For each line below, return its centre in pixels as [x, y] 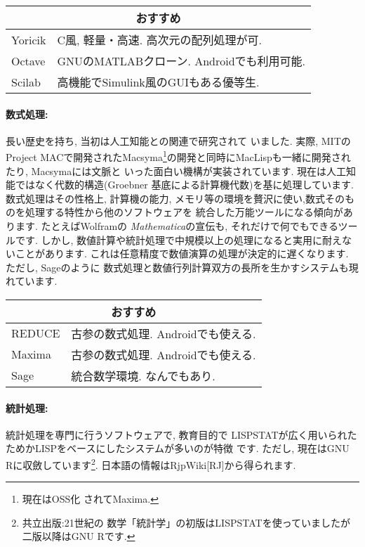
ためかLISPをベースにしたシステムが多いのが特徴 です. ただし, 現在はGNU [178, 448]
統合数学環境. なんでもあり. [143, 375]
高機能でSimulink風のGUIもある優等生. [158, 82]
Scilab [26, 82]
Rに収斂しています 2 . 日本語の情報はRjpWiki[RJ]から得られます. [151, 463]
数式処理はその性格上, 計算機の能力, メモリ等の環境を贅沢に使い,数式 [165, 198]
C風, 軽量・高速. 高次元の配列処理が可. [159, 40]
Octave [28, 60]
